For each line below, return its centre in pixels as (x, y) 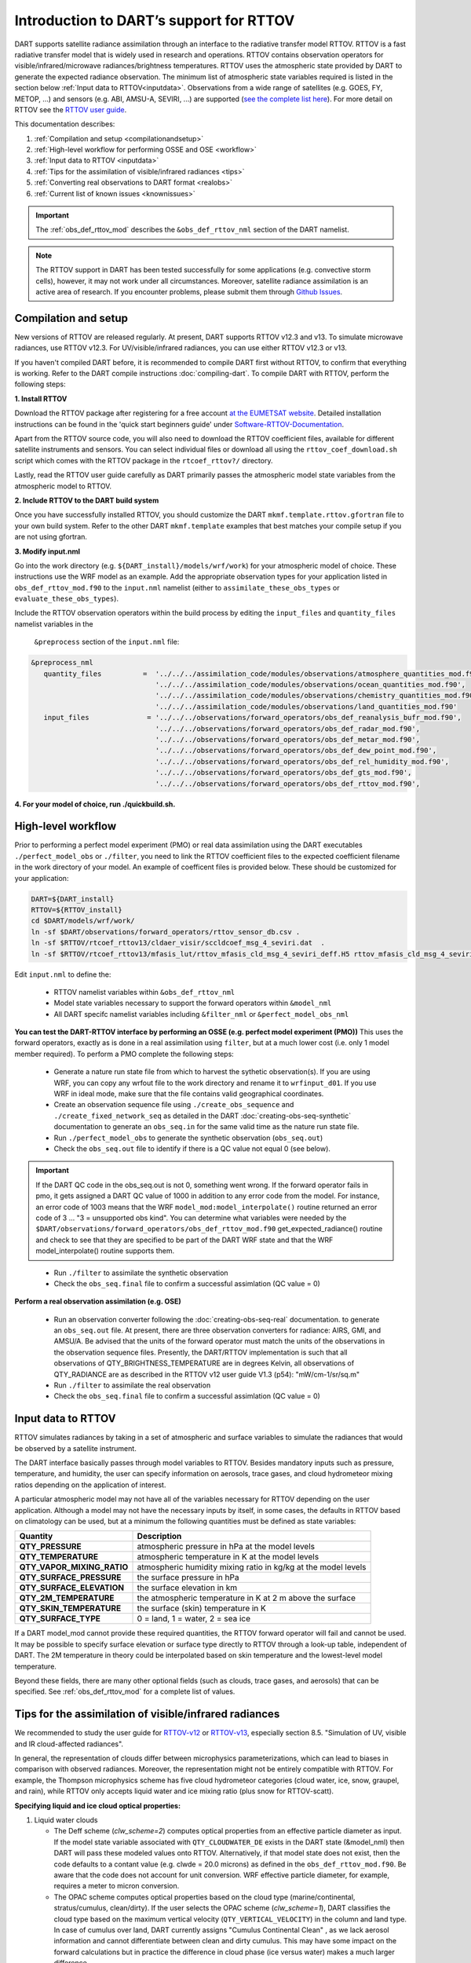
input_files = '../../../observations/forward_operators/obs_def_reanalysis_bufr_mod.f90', (253, 718)
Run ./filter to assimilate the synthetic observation (141, 1273)
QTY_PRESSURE (50, 1547)
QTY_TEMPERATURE (58, 1557)
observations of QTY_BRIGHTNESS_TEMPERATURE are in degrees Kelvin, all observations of (204, 1363)
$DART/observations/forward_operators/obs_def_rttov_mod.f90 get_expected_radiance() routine (209, 1229)
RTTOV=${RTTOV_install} (77, 910)
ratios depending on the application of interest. (90, 1485)
